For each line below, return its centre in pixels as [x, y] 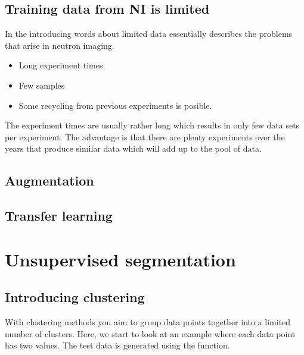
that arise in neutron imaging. [60, 45]
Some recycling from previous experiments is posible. [115, 105]
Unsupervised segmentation [120, 259]
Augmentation [49, 180]
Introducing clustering [75, 297]
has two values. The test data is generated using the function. [117, 345]
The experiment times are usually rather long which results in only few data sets [152, 125]
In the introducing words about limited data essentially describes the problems [149, 34]
